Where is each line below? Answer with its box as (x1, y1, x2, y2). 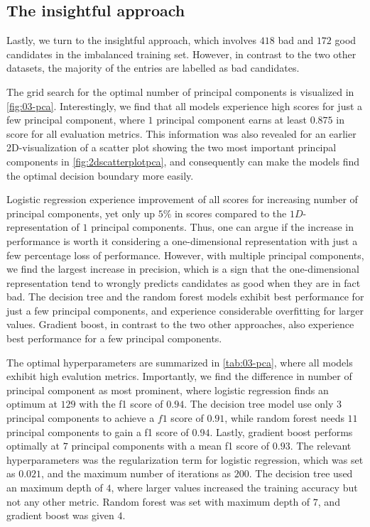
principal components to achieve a (6, 411, 155, 425)
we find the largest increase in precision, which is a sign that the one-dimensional (6, 261, 359, 276)
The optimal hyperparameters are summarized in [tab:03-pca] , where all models (6, 354, 353, 369)
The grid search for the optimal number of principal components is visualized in (6, 84, 354, 99)
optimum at (6, 396, 58, 411)
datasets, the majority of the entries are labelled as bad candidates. (6, 60, 300, 75)
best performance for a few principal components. (6, 331, 222, 346)
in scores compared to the (174, 205, 287, 220)
